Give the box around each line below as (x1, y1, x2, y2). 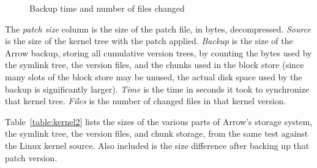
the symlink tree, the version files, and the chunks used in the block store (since (5, 58, 304, 71)
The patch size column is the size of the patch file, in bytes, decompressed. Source (5, 22, 311, 35)
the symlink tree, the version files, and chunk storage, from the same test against (5, 127, 308, 140)
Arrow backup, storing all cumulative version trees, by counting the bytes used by (5, 46, 312, 59)
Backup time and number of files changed (29, 2, 185, 14)
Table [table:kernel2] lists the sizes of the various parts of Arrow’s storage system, (5, 115, 313, 128)
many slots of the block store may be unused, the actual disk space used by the (5, 70, 302, 83)
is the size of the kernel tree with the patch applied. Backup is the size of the (5, 34, 293, 47)
